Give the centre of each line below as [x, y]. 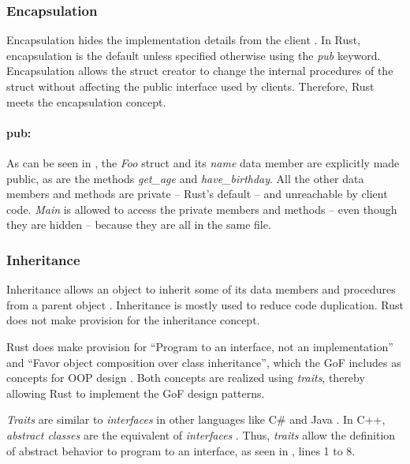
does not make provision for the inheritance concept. [133, 320]
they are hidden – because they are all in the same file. [139, 225]
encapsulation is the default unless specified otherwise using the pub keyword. [194, 55]
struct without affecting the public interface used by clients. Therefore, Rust [190, 86]
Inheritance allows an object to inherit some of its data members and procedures [201, 289]
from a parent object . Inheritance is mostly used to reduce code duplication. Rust [205, 304]
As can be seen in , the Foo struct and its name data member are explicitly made [203, 162]
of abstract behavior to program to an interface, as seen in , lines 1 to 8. [181, 450]
